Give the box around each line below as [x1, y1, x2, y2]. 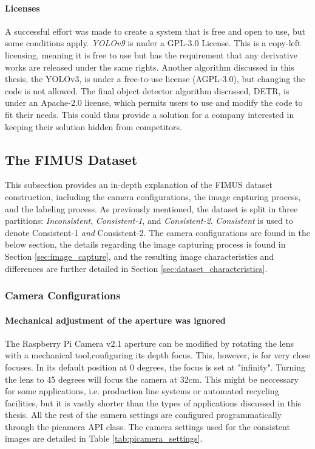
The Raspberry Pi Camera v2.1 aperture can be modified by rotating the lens [5, 336, 294, 349]
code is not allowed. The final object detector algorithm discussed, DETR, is [5, 84, 290, 97]
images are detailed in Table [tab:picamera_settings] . [5, 432, 203, 445]
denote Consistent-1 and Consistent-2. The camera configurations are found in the [5, 226, 310, 238]
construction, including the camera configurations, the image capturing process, [5, 190, 301, 203]
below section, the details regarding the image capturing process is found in [5, 238, 286, 251]
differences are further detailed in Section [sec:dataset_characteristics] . [5, 262, 268, 274]
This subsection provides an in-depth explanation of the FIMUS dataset [5, 178, 273, 191]
